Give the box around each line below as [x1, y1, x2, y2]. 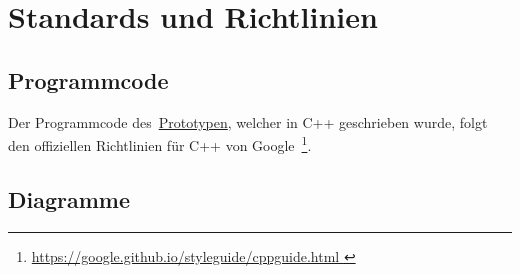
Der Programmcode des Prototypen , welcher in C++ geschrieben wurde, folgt [8, 111, 488, 132]
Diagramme [8, 183, 131, 214]
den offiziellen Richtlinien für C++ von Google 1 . [8, 132, 312, 155]
